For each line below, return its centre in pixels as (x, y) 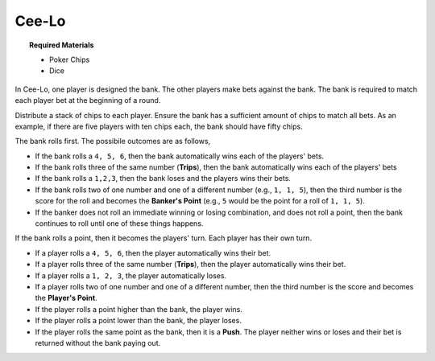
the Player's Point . (66, 298)
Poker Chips (70, 59)
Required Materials (62, 45)
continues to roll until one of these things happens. (119, 224)
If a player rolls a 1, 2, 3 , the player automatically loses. (131, 275)
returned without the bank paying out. (98, 343)
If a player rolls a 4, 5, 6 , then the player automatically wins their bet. (153, 252)
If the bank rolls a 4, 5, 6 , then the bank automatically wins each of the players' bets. (180, 156)
